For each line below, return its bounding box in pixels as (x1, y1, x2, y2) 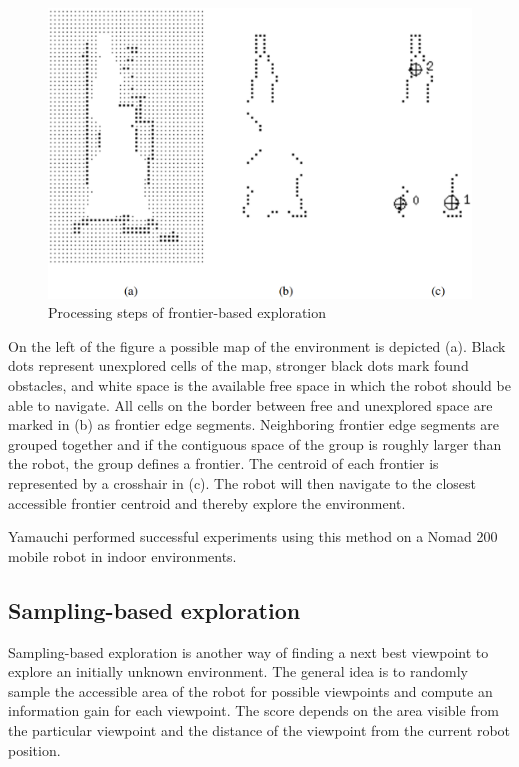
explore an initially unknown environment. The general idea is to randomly (8, 661, 468, 682)
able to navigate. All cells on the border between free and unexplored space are (8, 394, 493, 415)
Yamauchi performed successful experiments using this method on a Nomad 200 (8, 526, 498, 547)
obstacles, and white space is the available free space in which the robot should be (8, 375, 511, 396)
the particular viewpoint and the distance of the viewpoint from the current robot (8, 719, 511, 740)
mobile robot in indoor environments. (8, 545, 237, 566)
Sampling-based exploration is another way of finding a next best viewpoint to (8, 641, 489, 662)
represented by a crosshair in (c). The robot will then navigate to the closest (8, 473, 476, 494)
